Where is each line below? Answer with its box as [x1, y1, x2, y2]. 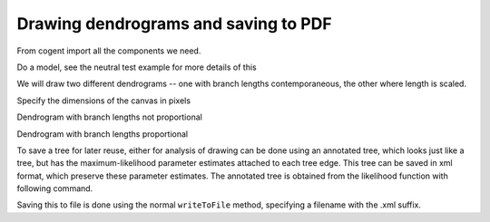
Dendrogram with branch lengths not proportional [16, 111, 203, 122]
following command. [16, 183, 93, 194]
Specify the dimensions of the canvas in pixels [16, 95, 191, 106]
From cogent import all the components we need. [16, 45, 201, 56]
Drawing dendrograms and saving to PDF [16, 14, 332, 34]
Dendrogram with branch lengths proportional [16, 128, 189, 140]
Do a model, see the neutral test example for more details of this [16, 62, 258, 72]
